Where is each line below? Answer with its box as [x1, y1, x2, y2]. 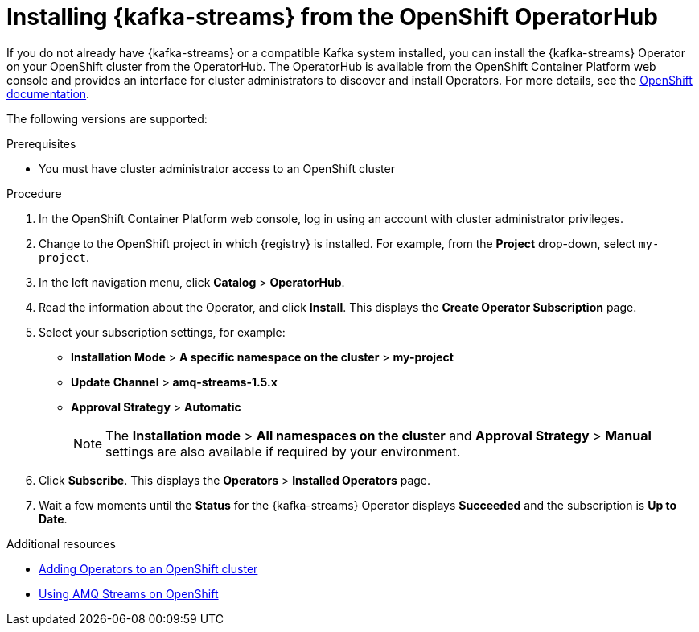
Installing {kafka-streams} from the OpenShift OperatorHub [6, 3, 658, 31]
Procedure [6, 186, 62, 200]
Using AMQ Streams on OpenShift [39, 586, 219, 601]
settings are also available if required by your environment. [105, 443, 461, 460]
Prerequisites [6, 136, 76, 151]
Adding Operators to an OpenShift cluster [39, 561, 258, 576]
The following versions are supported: [6, 111, 208, 126]
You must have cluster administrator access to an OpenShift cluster [39, 161, 395, 176]
